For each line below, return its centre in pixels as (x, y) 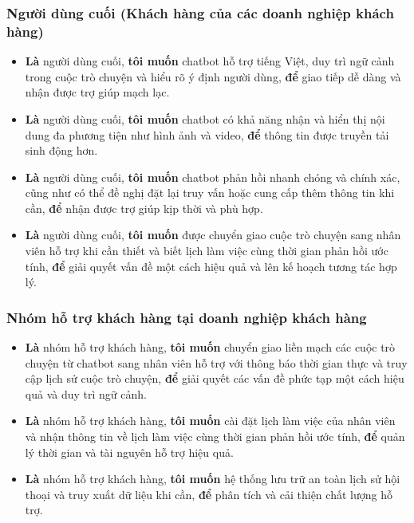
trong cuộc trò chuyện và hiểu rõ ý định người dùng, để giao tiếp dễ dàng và (213, 76)
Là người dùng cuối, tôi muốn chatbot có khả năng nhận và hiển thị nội (205, 118)
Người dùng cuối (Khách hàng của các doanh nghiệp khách (200, 12)
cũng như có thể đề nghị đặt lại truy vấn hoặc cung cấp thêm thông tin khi (210, 193)
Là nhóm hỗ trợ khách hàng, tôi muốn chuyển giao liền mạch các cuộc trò (210, 347)
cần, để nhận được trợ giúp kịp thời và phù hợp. (144, 208)
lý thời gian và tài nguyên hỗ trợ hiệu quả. (129, 452)
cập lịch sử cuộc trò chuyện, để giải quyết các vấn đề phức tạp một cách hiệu (215, 378)
